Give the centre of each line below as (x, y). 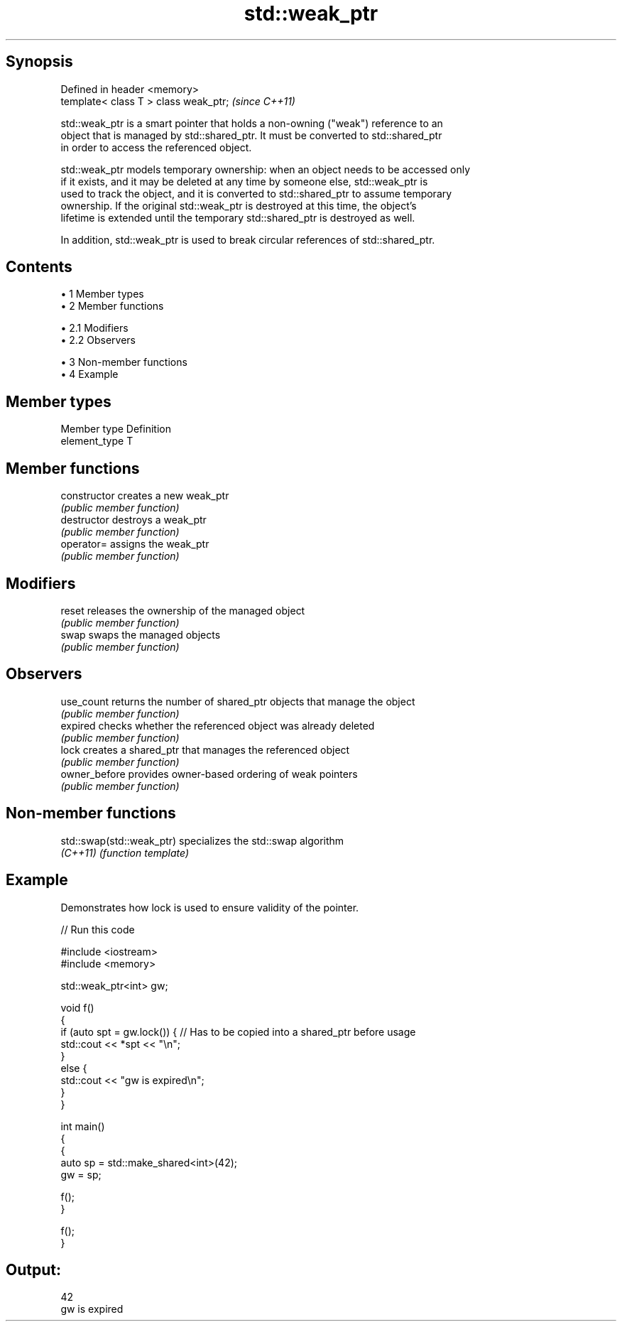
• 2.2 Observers (98, 340)
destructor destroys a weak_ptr (133, 520)
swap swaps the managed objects (141, 634)
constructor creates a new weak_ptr (145, 496)
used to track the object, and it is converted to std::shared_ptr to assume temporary (256, 193)
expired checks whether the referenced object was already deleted (218, 725)
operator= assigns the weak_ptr (135, 544)
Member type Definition (116, 429)
